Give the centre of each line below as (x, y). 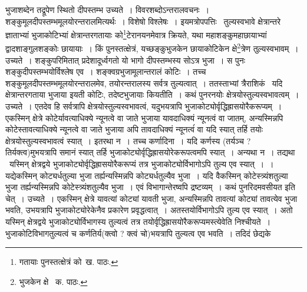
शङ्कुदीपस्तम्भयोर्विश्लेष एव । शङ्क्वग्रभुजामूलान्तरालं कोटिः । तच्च (106, 72)
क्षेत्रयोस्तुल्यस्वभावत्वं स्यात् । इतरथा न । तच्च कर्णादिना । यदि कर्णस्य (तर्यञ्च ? (128, 140)
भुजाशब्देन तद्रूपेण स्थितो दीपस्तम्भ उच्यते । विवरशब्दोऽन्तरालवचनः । (108, 9)
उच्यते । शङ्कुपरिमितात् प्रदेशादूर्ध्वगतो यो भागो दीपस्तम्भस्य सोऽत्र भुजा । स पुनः (126, 60)
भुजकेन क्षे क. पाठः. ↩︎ (53, 281)
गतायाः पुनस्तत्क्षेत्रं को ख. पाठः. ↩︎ (69, 262)
